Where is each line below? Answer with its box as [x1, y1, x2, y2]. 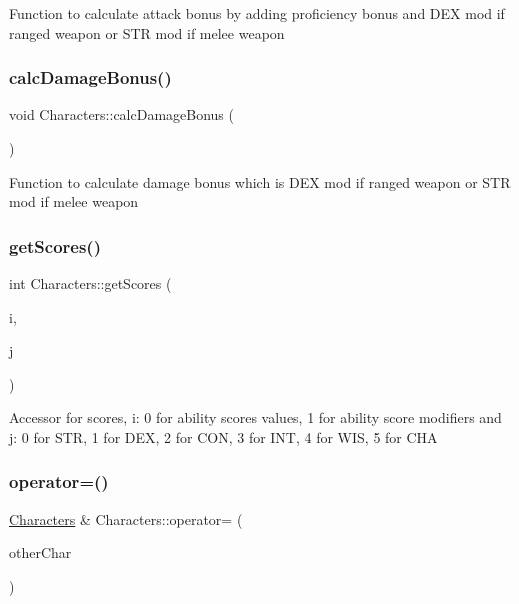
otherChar [9, 542, 72, 563]
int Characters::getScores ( [9, 273, 172, 293]
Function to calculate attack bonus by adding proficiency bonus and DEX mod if [9, 3, 505, 23]
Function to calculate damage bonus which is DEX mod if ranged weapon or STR [9, 171, 511, 192]
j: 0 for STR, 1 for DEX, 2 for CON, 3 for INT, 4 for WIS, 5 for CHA [9, 426, 438, 447]
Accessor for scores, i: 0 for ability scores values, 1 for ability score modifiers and [9, 407, 502, 428]
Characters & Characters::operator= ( [9, 508, 243, 529]
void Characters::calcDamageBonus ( [9, 104, 234, 125]
